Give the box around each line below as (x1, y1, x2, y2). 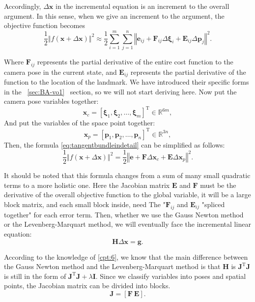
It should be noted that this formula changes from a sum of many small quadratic (4, 170, 251, 181)
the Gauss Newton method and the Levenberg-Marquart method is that (4, 261, 221, 272)
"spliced (201, 199, 225, 209)
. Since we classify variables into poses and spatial (95, 271, 246, 281)
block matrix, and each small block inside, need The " (4, 199, 166, 209)
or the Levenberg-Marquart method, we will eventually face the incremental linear (4, 219, 251, 229)
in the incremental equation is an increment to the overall (56, 1, 229, 11)
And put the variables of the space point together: (4, 118, 155, 128)
